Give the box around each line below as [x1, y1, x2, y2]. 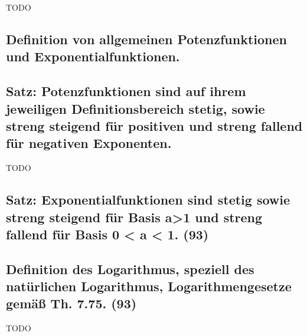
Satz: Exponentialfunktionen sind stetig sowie [6, 190, 290, 209]
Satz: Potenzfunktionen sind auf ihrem [6, 82, 246, 100]
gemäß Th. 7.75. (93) [6, 294, 137, 312]
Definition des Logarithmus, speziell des [6, 259, 254, 278]
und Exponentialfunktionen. [6, 47, 180, 65]
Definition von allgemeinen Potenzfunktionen [6, 29, 288, 48]
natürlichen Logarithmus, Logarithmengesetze [6, 277, 292, 295]
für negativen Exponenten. [6, 134, 172, 152]
